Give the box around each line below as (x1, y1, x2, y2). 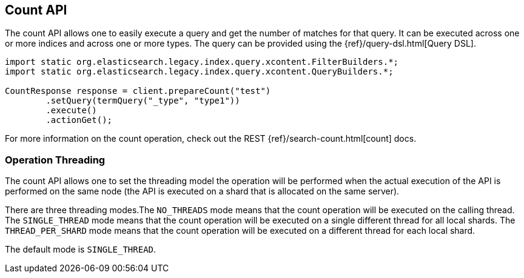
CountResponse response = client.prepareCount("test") (5, 86, 271, 96)
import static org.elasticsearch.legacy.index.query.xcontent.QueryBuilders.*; (5, 67, 394, 77)
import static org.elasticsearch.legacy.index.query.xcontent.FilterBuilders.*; (5, 57, 399, 67)
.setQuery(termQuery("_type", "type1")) (45, 96, 240, 106)
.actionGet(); (45, 115, 113, 125)
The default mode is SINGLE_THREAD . (5, 244, 156, 255)
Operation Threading (5, 153, 106, 166)
